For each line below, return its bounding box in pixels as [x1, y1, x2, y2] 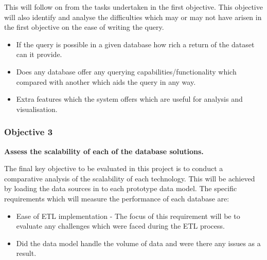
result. [16, 248, 37, 258]
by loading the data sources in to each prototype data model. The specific [4, 183, 237, 194]
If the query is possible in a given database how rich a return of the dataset [16, 39, 255, 49]
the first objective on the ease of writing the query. [4, 22, 164, 32]
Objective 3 [4, 125, 53, 138]
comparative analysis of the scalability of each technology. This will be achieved [4, 173, 255, 183]
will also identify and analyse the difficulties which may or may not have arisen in [4, 11, 262, 22]
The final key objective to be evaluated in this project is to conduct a [4, 163, 223, 174]
